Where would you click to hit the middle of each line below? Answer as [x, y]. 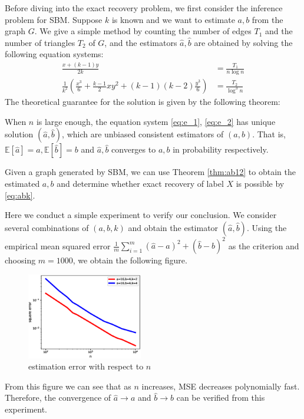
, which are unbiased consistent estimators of [143, 134]
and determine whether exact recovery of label [140, 183]
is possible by [260, 183]
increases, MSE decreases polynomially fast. [221, 386]
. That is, [269, 134]
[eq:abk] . [20, 195]
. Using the [267, 227]
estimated [22, 183]
